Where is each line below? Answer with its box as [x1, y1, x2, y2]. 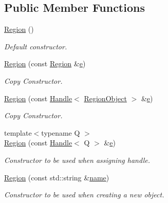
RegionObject [84, 93, 127, 103]
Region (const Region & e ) [4, 58, 86, 69]
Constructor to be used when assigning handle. [4, 154, 151, 165]
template [4, 127, 32, 138]
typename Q [41, 127, 80, 138]
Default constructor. [4, 41, 67, 51]
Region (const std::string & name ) [4, 172, 109, 182]
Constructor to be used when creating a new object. [4, 189, 164, 200]
